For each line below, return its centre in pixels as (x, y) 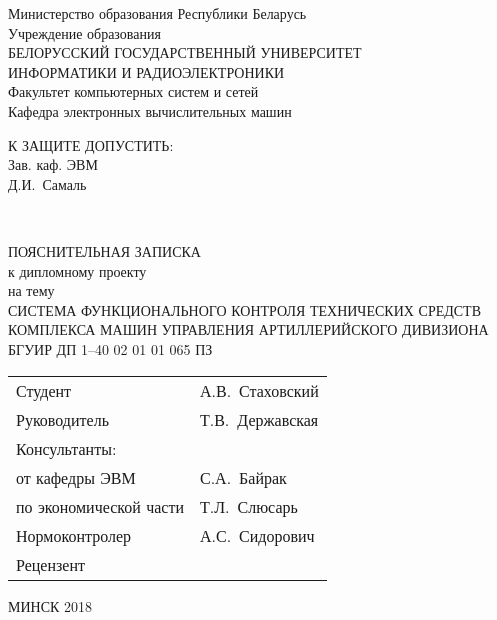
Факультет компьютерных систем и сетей (133, 91)
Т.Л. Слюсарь (248, 506)
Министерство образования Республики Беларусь (157, 13)
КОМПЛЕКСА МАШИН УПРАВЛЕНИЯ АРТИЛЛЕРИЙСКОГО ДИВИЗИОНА (248, 329)
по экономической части (100, 506)
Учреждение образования (84, 32)
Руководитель (62, 419)
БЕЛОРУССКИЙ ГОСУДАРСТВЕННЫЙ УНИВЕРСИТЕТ (185, 52)
